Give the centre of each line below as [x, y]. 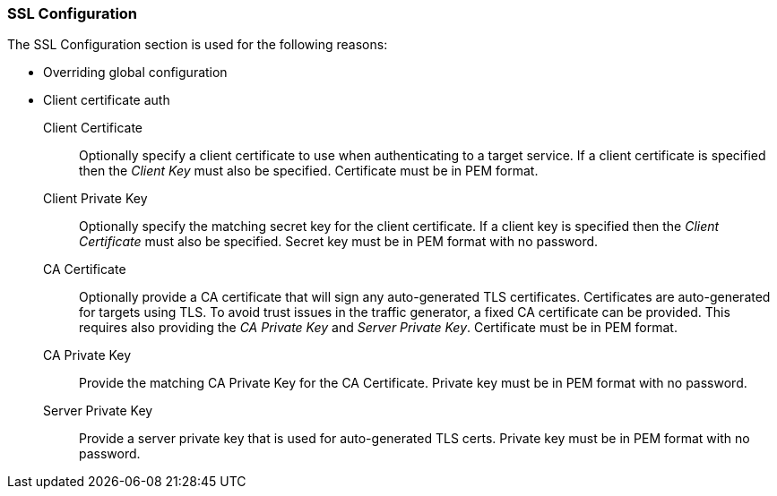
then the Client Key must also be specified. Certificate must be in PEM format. [309, 171]
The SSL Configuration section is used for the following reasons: [198, 45]
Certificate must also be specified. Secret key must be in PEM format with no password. [339, 242]
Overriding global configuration [135, 73]
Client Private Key [95, 199]
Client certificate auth [107, 100]
